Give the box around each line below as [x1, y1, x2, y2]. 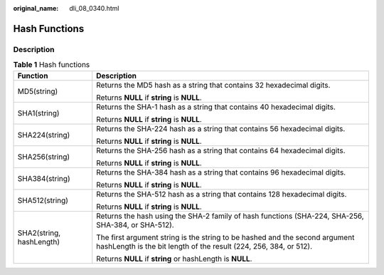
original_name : [13, 4, 59, 12]
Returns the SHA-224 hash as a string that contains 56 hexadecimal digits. [96, 123, 346, 133]
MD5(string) [17, 86, 58, 96]
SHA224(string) [17, 130, 70, 140]
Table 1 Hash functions [13, 60, 90, 70]
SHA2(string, [17, 228, 61, 238]
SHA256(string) [17, 152, 70, 162]
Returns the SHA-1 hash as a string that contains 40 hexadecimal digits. [96, 102, 336, 112]
